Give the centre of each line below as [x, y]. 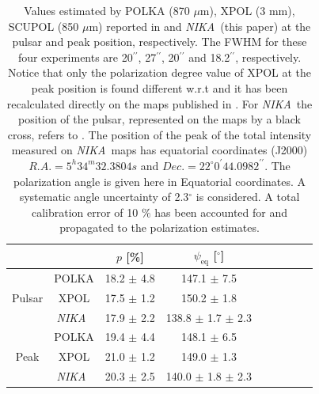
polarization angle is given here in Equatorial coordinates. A [159, 181]
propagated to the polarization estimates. [159, 227]
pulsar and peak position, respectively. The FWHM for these [159, 42]
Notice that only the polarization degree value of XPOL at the [159, 72]
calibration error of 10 [85, 212]
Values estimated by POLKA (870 [107, 10]
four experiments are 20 [75, 57]
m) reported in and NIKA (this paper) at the [200, 26]
